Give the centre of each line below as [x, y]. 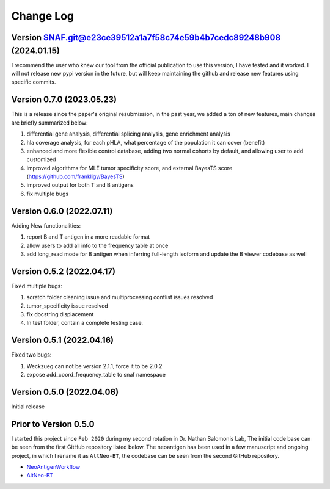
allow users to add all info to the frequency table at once [97, 245]
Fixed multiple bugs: [37, 286]
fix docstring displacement [60, 314]
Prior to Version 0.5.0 [53, 424]
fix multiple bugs [48, 194]
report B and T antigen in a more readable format [88, 237]
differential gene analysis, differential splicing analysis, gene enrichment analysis [128, 134]
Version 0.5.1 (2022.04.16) [63, 340]
